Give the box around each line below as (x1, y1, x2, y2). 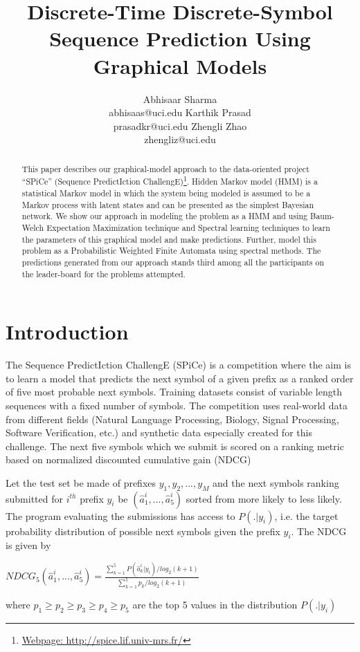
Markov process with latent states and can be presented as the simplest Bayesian (21, 198, 314, 210)
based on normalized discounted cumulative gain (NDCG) (6, 452, 251, 467)
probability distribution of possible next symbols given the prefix (6, 523, 280, 538)
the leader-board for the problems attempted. (21, 268, 186, 279)
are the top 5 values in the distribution (132, 597, 298, 612)
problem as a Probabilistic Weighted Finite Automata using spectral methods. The (21, 245, 321, 257)
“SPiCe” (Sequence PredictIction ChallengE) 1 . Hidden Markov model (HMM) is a (21, 174, 318, 187)
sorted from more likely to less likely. (186, 491, 342, 505)
